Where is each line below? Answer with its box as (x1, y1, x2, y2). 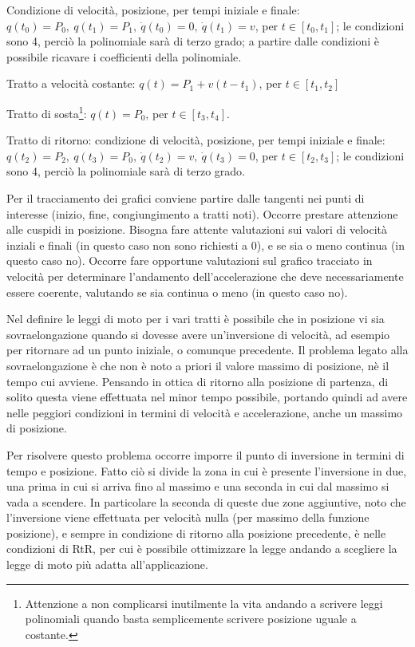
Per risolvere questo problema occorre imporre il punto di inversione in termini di (6, 446, 405, 463)
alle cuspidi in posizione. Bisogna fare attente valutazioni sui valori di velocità (6, 221, 387, 238)
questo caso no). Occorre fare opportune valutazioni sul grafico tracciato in (6, 252, 373, 269)
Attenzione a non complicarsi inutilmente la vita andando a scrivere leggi (25, 594, 383, 611)
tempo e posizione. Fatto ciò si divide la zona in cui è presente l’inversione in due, (6, 462, 407, 479)
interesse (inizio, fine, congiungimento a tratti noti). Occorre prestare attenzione (6, 205, 398, 222)
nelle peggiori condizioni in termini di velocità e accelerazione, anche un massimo (6, 404, 403, 420)
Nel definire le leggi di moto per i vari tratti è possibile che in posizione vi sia (6, 310, 385, 327)
